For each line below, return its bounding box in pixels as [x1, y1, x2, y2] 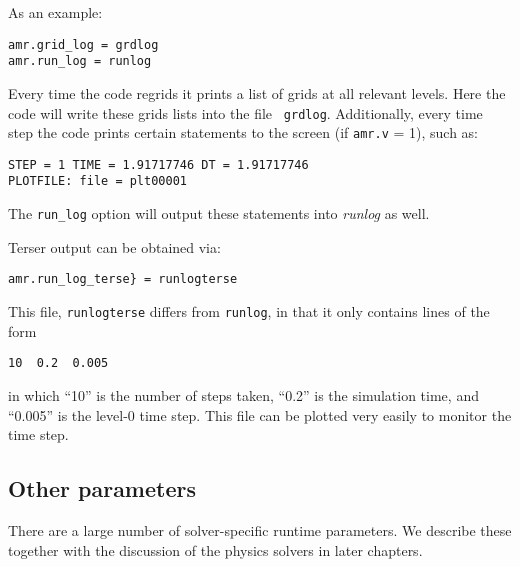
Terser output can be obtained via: [8, 236, 221, 257]
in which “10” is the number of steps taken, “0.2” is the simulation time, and [8, 384, 479, 405]
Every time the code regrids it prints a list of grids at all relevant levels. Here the [8, 82, 506, 103]
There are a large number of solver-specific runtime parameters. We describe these [8, 519, 512, 540]
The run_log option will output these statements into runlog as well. [8, 203, 430, 224]
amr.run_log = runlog [8, 54, 152, 69]
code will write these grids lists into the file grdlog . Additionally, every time [8, 102, 483, 123]
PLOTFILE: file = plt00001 [8, 174, 187, 189]
